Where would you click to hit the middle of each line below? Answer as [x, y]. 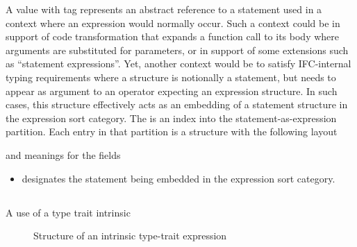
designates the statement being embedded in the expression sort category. [178, 178]
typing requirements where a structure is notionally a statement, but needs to [171, 77]
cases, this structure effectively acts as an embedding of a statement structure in [177, 104]
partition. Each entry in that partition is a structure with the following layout [172, 131]
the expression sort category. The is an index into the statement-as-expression [171, 118]
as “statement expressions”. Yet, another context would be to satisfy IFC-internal [178, 63]
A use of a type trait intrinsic [68, 212]
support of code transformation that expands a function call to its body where [173, 36]
